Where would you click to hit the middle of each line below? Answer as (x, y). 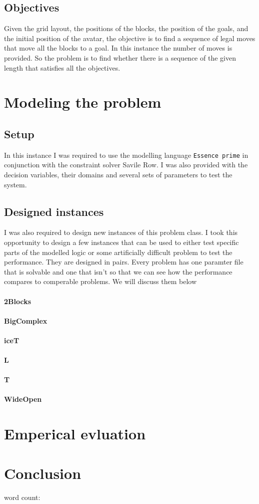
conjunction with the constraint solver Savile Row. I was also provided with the (126, 165)
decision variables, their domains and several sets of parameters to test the (118, 174)
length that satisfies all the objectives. (62, 67)
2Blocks (18, 301)
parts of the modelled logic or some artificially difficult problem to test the (118, 252)
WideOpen (23, 399)
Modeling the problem (83, 102)
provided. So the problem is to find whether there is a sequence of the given (120, 57)
